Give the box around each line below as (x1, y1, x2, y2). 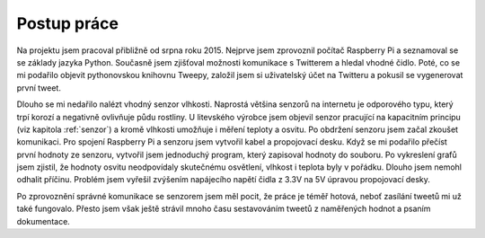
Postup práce (16, 13, 119, 33)
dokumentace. (16, 216, 71, 226)
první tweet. (16, 82, 62, 93)
